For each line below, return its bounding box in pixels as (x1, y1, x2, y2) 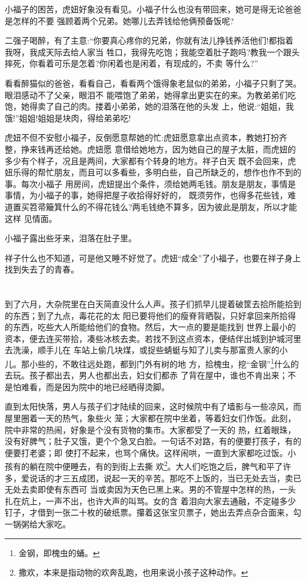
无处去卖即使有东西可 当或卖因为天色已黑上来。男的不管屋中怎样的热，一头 (5, 483, 296, 495)
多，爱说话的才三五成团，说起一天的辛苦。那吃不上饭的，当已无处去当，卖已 (5, 471, 301, 484)
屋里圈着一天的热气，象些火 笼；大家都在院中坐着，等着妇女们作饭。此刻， (5, 412, 296, 424)
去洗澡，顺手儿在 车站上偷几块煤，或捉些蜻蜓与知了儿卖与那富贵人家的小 (5, 344, 288, 356)
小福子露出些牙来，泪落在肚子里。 (5, 232, 137, 244)
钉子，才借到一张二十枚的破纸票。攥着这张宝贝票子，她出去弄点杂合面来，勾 (5, 506, 301, 518)
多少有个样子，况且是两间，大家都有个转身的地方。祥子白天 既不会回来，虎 (5, 154, 296, 167)
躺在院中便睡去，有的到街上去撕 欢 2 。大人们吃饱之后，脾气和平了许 (29, 458, 291, 473)
